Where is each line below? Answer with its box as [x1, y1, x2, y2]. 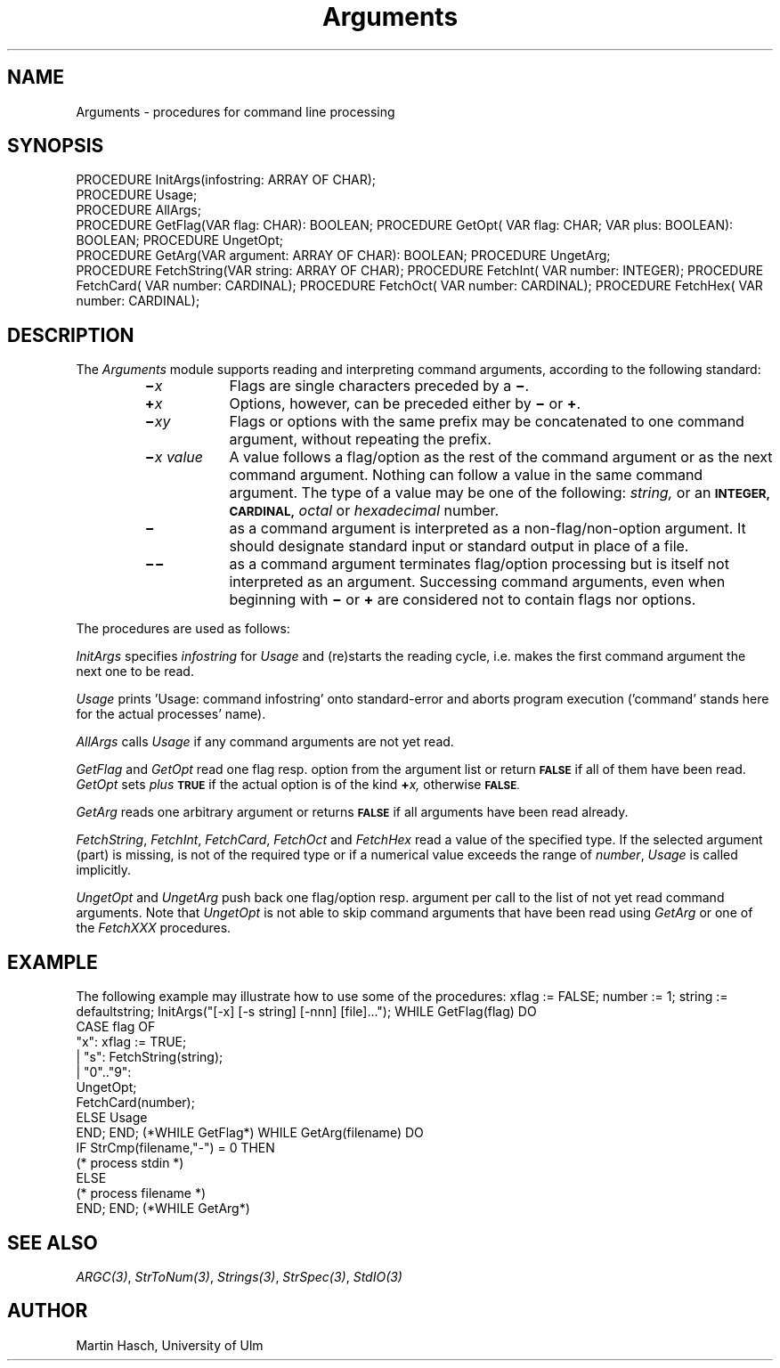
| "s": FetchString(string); [76, 1049, 223, 1065]
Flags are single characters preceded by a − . [229, 377, 530, 395]
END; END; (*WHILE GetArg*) [76, 1201, 250, 1217]
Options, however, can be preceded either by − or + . [229, 395, 581, 413]
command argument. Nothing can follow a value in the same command [229, 466, 703, 484]
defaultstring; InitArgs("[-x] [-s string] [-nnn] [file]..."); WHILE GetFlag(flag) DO [76, 1004, 537, 1020]
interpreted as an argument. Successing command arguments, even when [229, 573, 726, 591]
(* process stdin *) [76, 1155, 184, 1171]
